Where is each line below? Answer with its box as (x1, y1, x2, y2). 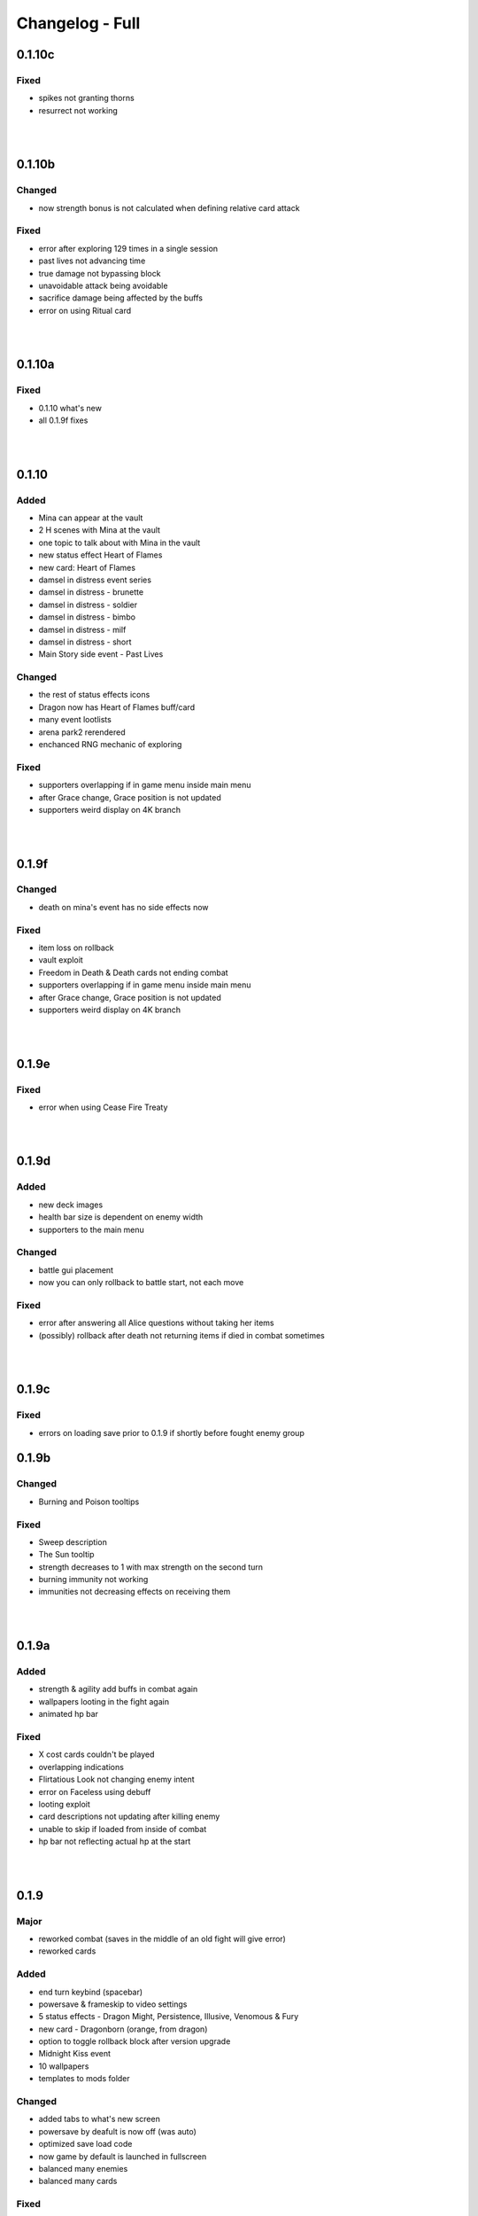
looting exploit (38, 1799, 90, 1809)
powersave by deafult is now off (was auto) (38, 2126, 197, 2136)
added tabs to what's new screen (38, 2114, 161, 2125)
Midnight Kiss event (38, 2048, 111, 2059)
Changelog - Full (16, 13, 141, 33)
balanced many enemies (38, 2163, 128, 2173)
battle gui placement (38, 1264, 114, 1276)
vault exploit (38, 955, 83, 965)
